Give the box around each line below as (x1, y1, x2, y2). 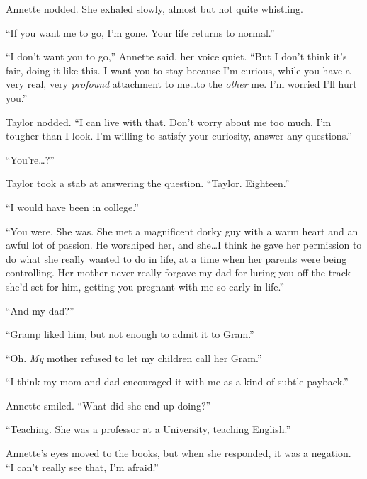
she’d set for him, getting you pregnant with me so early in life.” (6, 278, 285, 293)
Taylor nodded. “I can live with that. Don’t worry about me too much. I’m (6, 114, 332, 129)
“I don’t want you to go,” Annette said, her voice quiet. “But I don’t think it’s (6, 49, 347, 64)
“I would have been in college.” (6, 199, 139, 214)
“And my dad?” (6, 303, 74, 317)
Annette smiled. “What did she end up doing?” (6, 398, 211, 412)
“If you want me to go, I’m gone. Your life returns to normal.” (6, 25, 275, 40)
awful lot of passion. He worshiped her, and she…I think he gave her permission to (6, 237, 362, 252)
